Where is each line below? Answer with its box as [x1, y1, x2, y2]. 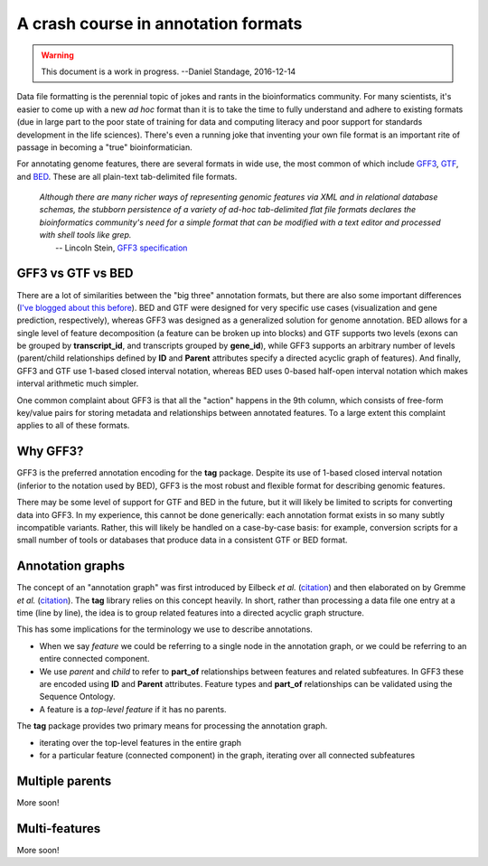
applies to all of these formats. [16, 420, 130, 431]
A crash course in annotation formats [16, 14, 303, 33]
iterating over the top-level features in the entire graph [39, 737, 242, 748]
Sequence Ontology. [39, 692, 116, 702]
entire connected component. [39, 654, 150, 664]
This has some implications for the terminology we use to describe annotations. [16, 624, 314, 635]
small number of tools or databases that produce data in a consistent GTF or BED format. [16, 534, 348, 546]
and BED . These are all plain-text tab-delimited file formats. [16, 171, 238, 182]
